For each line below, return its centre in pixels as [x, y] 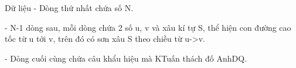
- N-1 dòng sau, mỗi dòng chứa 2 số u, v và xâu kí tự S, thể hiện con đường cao [148, 27]
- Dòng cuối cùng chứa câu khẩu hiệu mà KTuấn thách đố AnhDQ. [126, 58]
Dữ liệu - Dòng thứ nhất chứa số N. [69, 8]
